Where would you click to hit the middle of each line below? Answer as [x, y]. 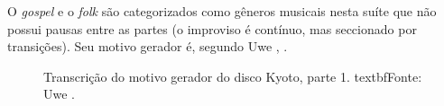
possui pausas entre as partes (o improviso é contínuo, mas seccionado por [212, 28]
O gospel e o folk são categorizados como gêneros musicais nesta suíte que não [222, 11]
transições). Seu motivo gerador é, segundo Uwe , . [148, 46]
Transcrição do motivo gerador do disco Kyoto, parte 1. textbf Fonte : [233, 76]
